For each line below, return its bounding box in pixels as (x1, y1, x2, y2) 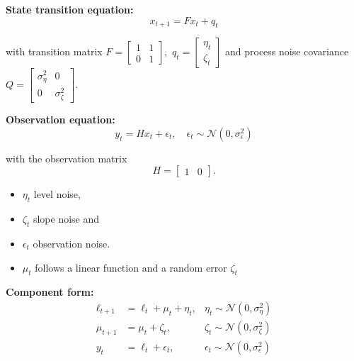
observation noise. (33, 236, 110, 251)
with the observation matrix (6, 150, 127, 165)
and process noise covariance (224, 44, 349, 59)
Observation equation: (6, 112, 115, 127)
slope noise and (33, 211, 100, 226)
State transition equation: (6, 2, 134, 16)
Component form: (6, 284, 94, 299)
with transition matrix (6, 44, 103, 59)
